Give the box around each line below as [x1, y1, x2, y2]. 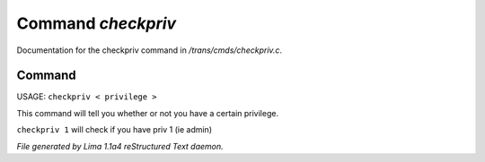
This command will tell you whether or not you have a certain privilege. [16, 107, 278, 118]
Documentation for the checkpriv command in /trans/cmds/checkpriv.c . [16, 45, 283, 55]
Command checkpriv [16, 13, 177, 33]
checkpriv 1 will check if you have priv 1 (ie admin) [16, 124, 213, 135]
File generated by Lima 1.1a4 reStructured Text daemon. [16, 141, 224, 151]
